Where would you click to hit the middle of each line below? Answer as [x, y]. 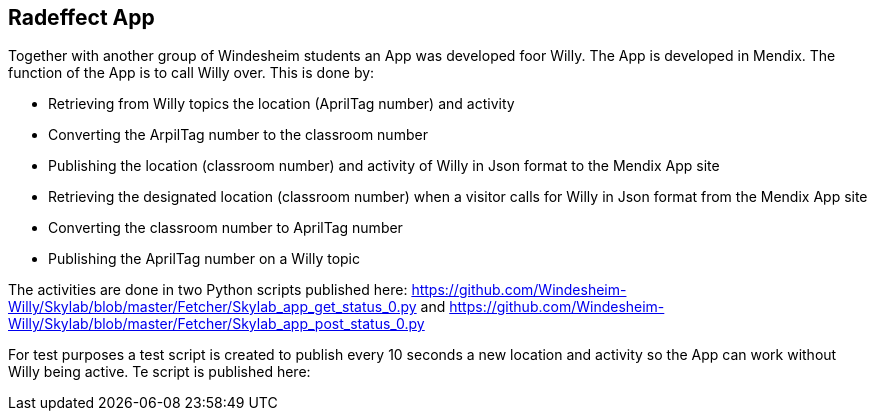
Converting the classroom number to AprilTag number [225, 228]
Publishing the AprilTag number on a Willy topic [204, 259]
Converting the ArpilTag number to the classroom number [238, 135]
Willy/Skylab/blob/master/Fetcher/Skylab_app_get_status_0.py [212, 307]
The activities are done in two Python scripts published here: [208, 290]
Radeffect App [81, 17]
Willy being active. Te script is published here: [159, 372]
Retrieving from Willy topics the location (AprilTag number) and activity [281, 104]
